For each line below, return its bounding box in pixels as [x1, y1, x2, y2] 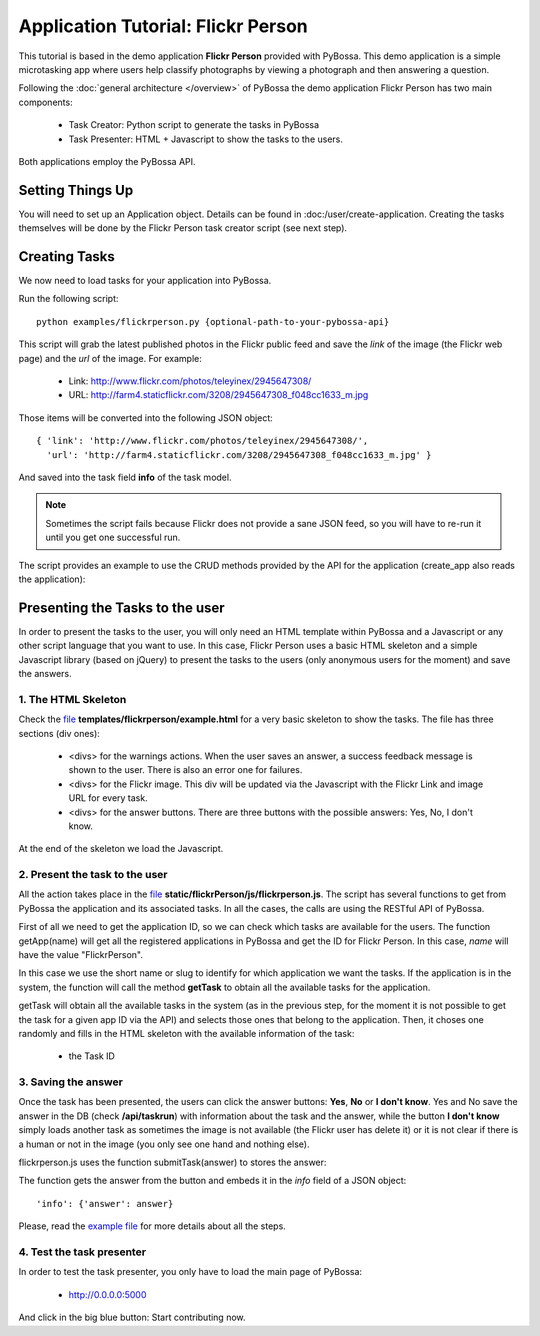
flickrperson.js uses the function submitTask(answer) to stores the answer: [18, 1156, 327, 1169]
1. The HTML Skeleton [18, 692, 127, 706]
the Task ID [68, 1050, 115, 1062]
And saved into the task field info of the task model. [18, 471, 232, 483]
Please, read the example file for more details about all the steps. [18, 1220, 287, 1232]
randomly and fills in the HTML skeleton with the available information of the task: [18, 1027, 355, 1039]
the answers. [18, 668, 72, 680]
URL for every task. [68, 792, 149, 804]
